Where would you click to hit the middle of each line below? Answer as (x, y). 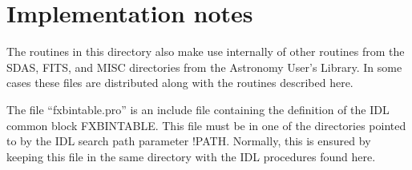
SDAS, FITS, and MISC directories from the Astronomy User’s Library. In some (204, 67)
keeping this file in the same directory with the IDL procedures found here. (191, 156)
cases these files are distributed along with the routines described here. (180, 83)
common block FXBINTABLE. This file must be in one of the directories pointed (206, 125)
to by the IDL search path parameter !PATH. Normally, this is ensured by (189, 141)
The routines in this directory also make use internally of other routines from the (206, 51)
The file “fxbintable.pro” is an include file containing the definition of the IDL (198, 109)
